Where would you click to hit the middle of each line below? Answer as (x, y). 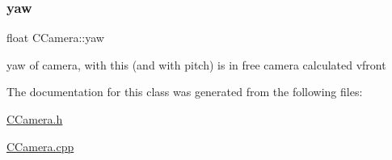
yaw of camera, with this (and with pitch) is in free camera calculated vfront (196, 64)
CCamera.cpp (40, 146)
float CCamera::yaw (55, 38)
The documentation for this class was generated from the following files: (185, 92)
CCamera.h (35, 119)
